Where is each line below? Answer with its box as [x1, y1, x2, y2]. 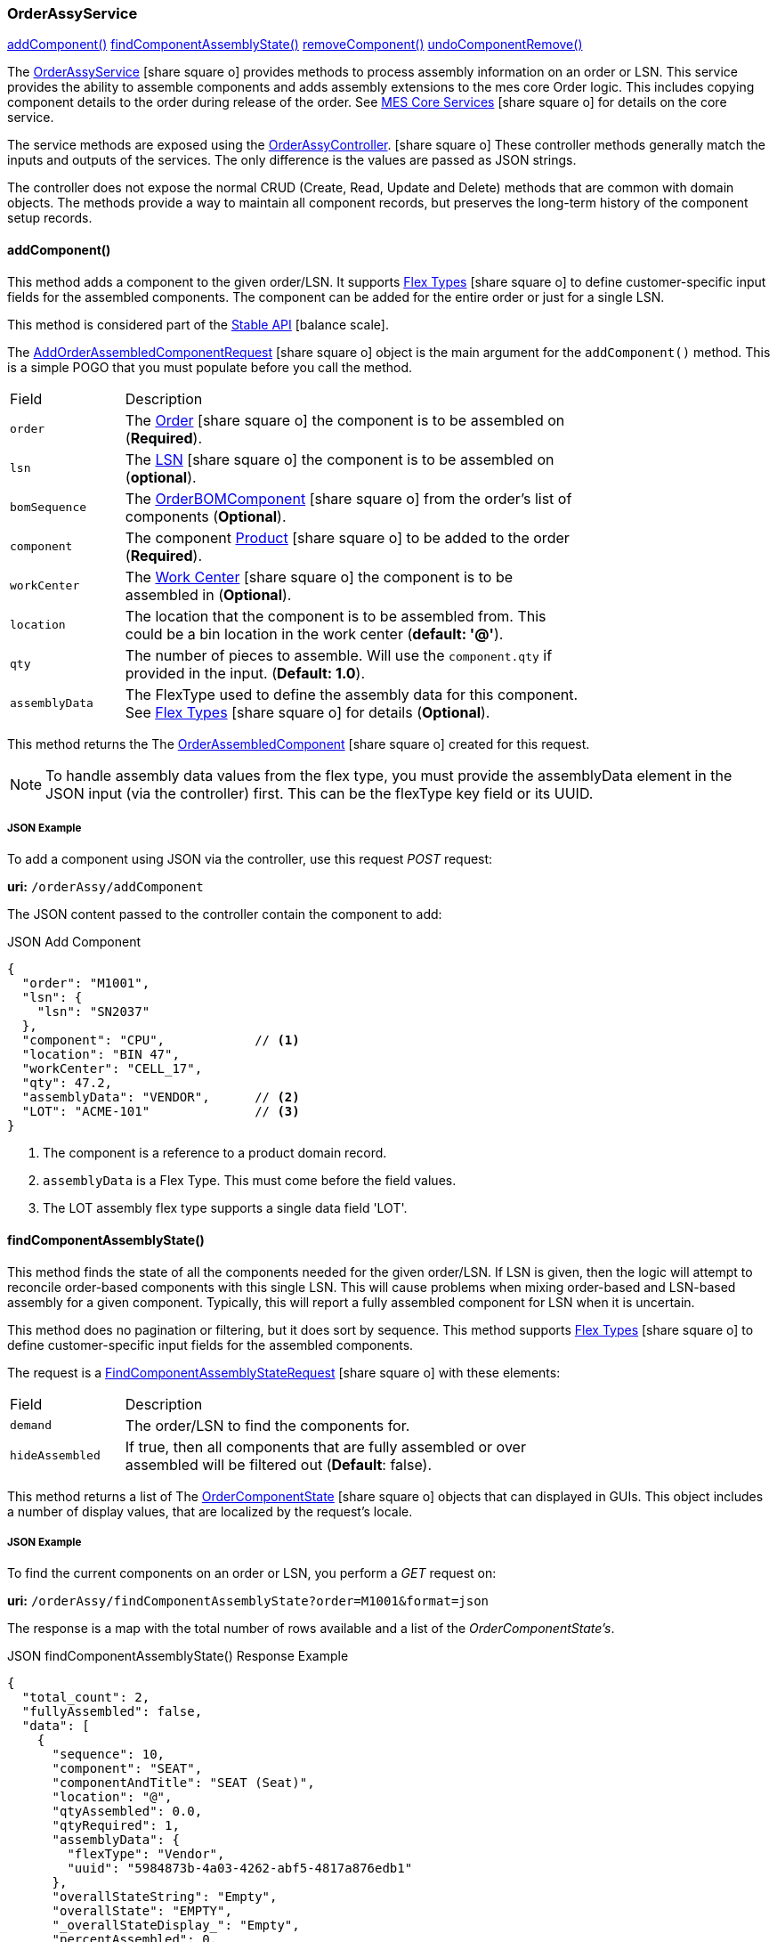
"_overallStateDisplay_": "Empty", [52, 1918, 300, 1933]
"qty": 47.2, [21, 1076, 113, 1091]
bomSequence [10, 500, 87, 515]
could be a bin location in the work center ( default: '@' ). [125, 624, 504, 643]
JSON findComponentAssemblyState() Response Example [7, 1648, 349, 1664]
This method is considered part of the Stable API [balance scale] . [7, 316, 389, 332]
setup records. [7, 210, 93, 226]
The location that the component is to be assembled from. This [125, 606, 546, 625]
